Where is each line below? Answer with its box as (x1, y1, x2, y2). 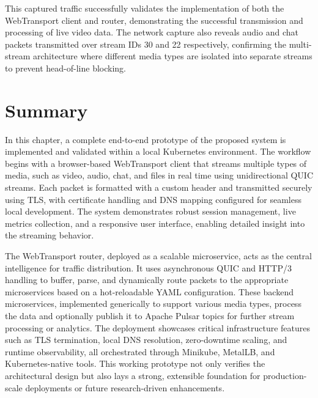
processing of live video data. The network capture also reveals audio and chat (5, 26, 298, 39)
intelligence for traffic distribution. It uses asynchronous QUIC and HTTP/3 (5, 261, 292, 274)
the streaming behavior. (5, 229, 94, 241)
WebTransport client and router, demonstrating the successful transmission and (5, 13, 303, 26)
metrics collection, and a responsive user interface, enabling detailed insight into (5, 216, 305, 229)
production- (263, 369, 307, 381)
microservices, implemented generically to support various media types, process (5, 297, 301, 310)
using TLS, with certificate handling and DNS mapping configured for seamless (5, 193, 302, 205)
